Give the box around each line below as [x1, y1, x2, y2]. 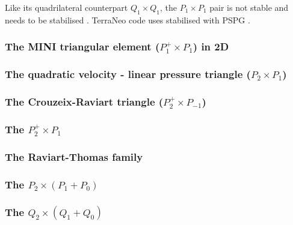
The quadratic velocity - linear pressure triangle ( [5, 67, 251, 82]
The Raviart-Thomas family [5, 149, 143, 164]
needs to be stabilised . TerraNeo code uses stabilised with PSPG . [5, 13, 250, 26]
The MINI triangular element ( [5, 39, 160, 54]
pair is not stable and [209, 1, 289, 13]
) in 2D [193, 39, 229, 54]
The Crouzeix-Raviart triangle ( [5, 94, 164, 109]
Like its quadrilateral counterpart [5, 1, 128, 13]
